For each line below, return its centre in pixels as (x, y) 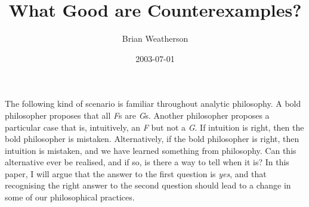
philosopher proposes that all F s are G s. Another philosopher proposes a (137, 115)
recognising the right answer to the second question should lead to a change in (148, 185)
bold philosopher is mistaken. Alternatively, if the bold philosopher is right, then (152, 139)
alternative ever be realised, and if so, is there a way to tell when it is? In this (147, 162)
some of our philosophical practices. (70, 197)
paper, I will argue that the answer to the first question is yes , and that (136, 173)
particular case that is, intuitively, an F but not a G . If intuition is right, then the (154, 127)
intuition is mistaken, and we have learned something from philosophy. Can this (151, 150)
